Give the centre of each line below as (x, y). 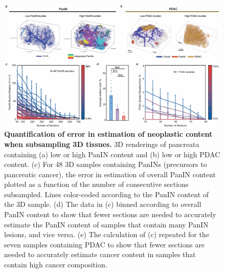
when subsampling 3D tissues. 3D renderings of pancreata (102, 144)
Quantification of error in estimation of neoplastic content (108, 134)
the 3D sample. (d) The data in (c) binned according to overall (103, 204)
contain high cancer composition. (56, 265)
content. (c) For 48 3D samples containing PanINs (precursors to (106, 164)
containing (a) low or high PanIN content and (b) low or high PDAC (112, 154)
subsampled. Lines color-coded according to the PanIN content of (107, 194)
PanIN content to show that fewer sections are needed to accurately (110, 214)
